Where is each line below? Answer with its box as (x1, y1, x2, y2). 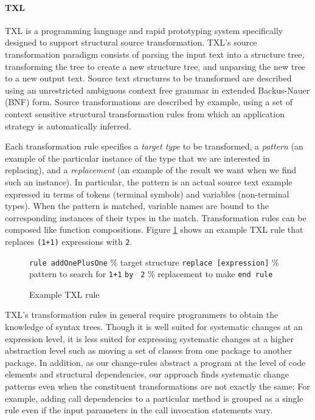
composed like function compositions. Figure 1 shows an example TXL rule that (5, 223, 303, 236)
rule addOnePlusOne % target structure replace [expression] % (29, 255, 279, 268)
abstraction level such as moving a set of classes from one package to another (5, 344, 292, 357)
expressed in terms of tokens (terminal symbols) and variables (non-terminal (5, 187, 289, 200)
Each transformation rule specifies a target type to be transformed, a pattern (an (5, 140, 303, 153)
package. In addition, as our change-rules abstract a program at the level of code (5, 356, 306, 368)
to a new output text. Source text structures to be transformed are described (5, 72, 292, 84)
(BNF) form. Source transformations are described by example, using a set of (5, 95, 293, 108)
